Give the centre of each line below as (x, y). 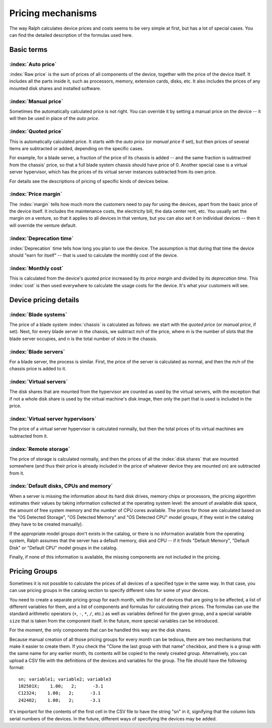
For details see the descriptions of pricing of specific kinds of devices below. (89, 181)
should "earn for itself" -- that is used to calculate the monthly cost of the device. (94, 255)
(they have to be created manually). (46, 524)
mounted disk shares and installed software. (55, 88)
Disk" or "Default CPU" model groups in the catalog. (63, 548)
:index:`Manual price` (36, 101)
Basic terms (28, 50)
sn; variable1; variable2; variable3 (65, 679)
